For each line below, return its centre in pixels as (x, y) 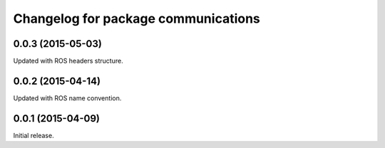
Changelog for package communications (137, 18)
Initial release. (34, 135)
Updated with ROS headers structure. (68, 61)
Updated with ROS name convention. (67, 98)
